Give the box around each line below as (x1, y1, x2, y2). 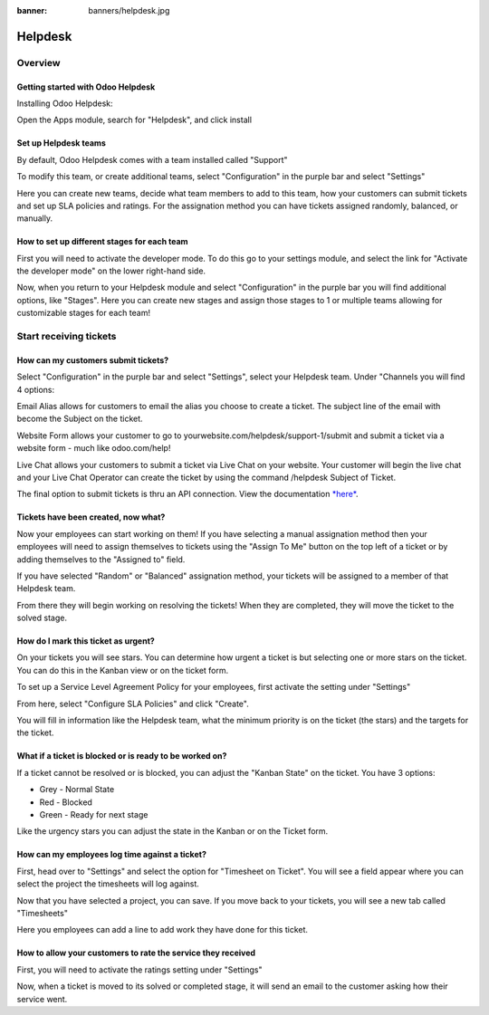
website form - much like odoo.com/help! (16, 443, 171, 454)
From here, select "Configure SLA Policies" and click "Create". (16, 698, 249, 709)
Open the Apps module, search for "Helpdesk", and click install (16, 114, 253, 126)
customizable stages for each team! (16, 308, 151, 319)
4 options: (16, 384, 55, 395)
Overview (16, 56, 61, 69)
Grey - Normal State (39, 784, 115, 795)
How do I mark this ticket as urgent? (16, 636, 156, 646)
